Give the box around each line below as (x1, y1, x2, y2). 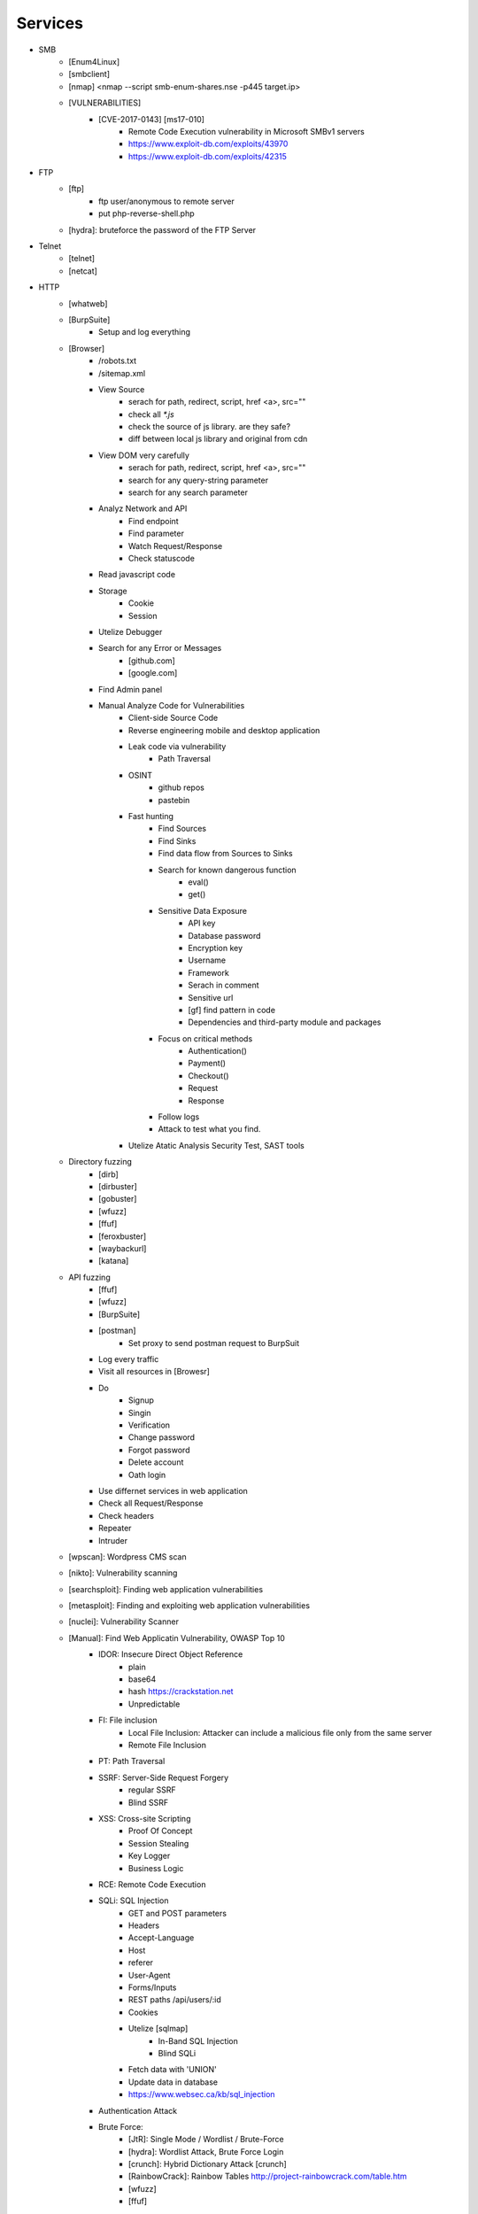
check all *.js (128, 408, 174, 420)
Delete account (128, 1457, 184, 1467)
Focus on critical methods (158, 1033, 253, 1044)
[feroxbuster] (98, 1231, 147, 1242)
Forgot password (128, 1444, 190, 1455)
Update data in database (128, 2077, 219, 2087)
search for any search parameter (128, 487, 248, 498)
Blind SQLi (158, 2048, 197, 2058)
